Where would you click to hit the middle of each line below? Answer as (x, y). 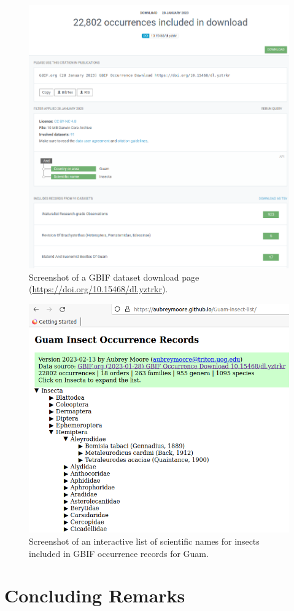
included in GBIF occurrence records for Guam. (119, 553)
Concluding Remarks (95, 595)
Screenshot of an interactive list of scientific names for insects (144, 541)
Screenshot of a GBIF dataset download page (114, 277)
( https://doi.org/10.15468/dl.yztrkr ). (99, 289)
